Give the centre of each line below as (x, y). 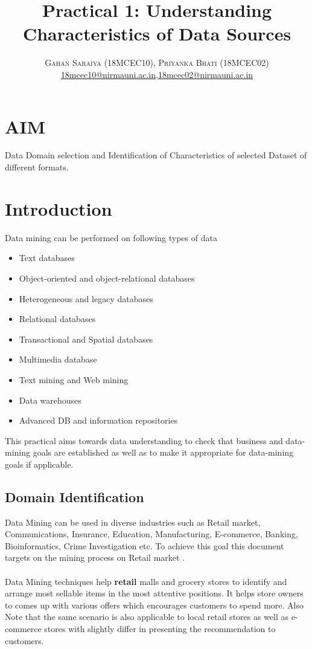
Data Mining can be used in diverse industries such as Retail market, (133, 522)
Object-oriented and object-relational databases (107, 278)
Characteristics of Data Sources (157, 34)
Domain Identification (75, 496)
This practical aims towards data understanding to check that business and (144, 440)
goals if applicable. (39, 464)
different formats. (37, 167)
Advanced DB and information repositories (98, 420)
